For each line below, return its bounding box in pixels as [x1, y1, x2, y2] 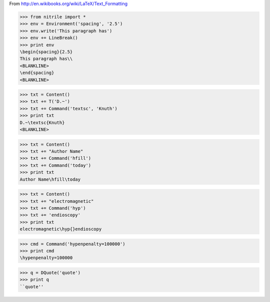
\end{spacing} [19, 70, 54, 76]
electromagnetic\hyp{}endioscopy [19, 226, 102, 232]
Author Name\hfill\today [19, 176, 81, 182]
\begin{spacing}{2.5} [19, 49, 73, 54]
